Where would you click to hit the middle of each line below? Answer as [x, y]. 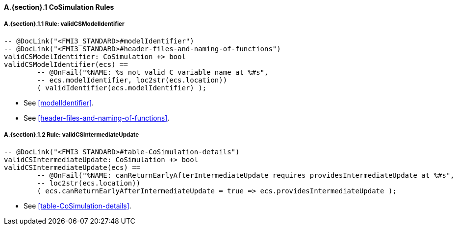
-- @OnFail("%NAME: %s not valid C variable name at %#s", [153, 72]
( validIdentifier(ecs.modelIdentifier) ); [122, 88]
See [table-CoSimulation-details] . [77, 206]
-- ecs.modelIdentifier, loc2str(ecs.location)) [132, 80]
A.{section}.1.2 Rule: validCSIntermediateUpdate [72, 135]
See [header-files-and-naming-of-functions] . [97, 118]
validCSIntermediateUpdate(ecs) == [72, 167]
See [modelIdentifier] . [59, 103]
